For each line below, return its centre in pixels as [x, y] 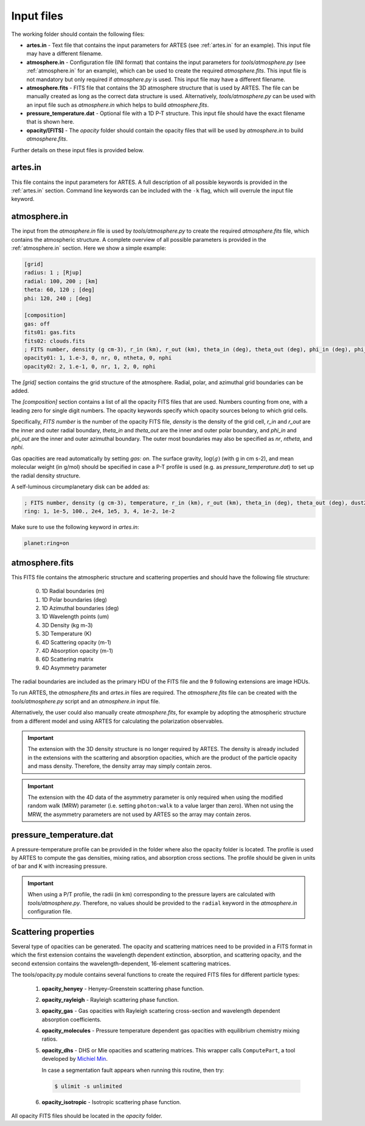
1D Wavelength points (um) [75, 617]
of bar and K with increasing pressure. [59, 866]
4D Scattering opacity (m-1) [77, 642]
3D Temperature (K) [67, 634]
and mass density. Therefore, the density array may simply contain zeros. [120, 766]
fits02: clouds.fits [54, 341]
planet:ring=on [47, 543]
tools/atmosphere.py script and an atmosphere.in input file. [86, 701]
